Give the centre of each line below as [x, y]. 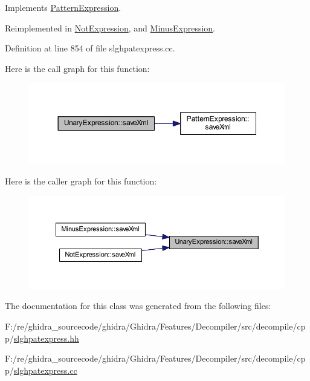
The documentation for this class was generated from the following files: [138, 306]
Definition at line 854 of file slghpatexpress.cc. [90, 48]
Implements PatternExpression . [63, 7]
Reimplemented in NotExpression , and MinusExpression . [110, 28]
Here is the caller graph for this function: [81, 181]
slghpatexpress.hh [46, 338]
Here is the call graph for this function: [77, 68]
